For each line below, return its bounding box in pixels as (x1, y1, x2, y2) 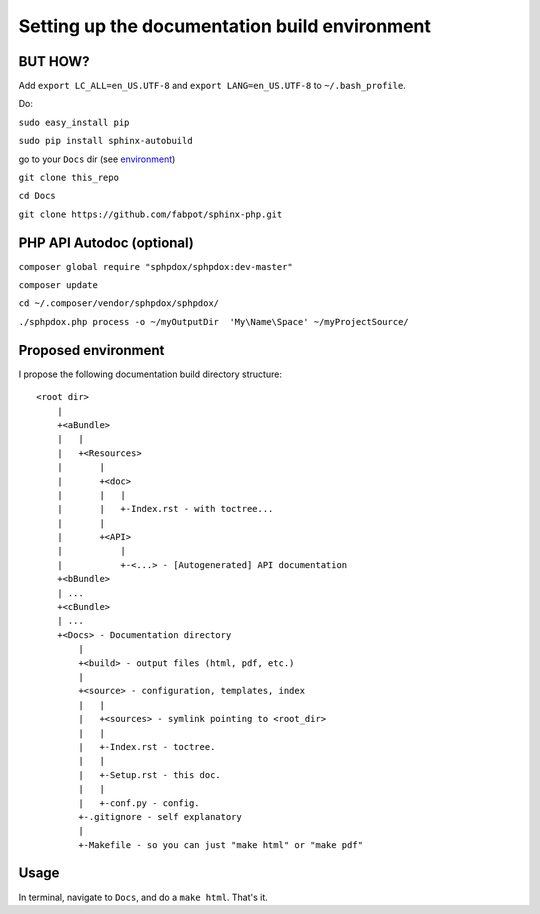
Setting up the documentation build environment (18, 15, 432, 37)
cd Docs (18, 190, 57, 202)
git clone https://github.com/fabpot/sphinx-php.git (18, 208, 283, 220)
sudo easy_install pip (18, 116, 130, 128)
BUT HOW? (18, 53, 90, 70)
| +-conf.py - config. (78, 797, 200, 809)
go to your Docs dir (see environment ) (18, 153, 176, 165)
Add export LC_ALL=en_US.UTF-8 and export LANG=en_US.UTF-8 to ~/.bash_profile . (18, 80, 407, 92)
